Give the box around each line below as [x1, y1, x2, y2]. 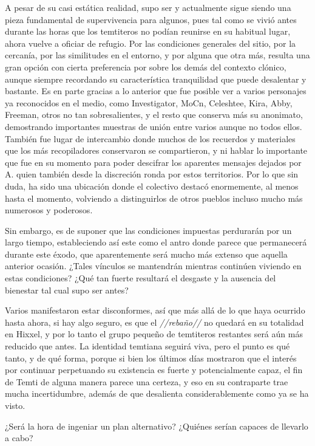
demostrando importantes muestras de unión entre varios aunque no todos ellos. [5, 120, 302, 132]
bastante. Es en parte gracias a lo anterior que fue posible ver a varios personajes [5, 84, 307, 97]
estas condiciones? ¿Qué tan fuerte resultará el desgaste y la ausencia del [5, 272, 276, 284]
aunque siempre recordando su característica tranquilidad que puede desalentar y [5, 72, 307, 85]
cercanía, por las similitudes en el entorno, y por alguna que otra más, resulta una [5, 49, 310, 61]
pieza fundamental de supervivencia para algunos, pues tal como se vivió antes [5, 13, 297, 26]
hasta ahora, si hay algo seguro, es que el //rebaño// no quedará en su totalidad [5, 315, 304, 328]
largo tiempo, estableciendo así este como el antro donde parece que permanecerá [5, 236, 307, 249]
